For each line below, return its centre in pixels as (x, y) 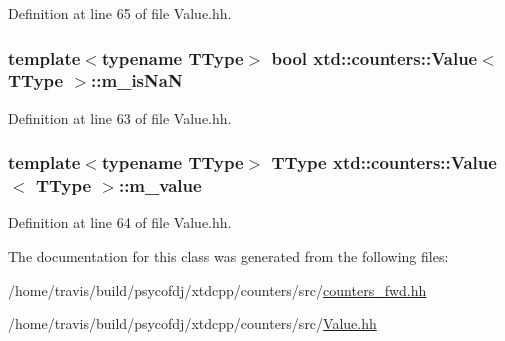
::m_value (160, 185)
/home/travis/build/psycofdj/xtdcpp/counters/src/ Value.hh (192, 323)
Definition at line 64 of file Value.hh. (120, 222)
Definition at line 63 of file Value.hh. (120, 117)
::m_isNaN (137, 80)
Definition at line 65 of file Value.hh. (120, 13)
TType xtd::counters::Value (384, 162)
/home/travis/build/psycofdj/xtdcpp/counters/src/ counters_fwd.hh (217, 289)
